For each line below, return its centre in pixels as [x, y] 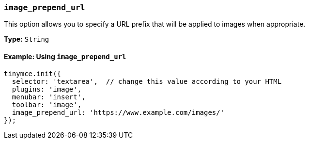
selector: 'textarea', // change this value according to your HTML [147, 81]
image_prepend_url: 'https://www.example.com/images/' [118, 112]
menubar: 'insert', [49, 97]
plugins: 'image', [47, 89]
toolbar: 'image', [47, 104]
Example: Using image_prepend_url [65, 56]
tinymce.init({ [33, 73]
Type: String [27, 39]
